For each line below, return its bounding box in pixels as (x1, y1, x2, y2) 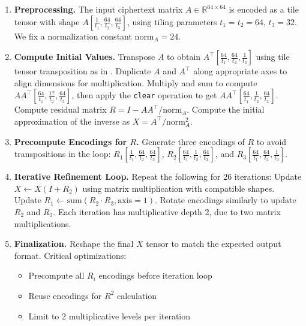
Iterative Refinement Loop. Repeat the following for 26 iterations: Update (14, 170, 302, 183)
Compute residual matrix (14, 103, 107, 116)
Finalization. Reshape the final (14, 237, 134, 250)
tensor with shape (14, 15, 80, 28)
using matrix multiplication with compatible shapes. (82, 182, 275, 194)
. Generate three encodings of (136, 135, 245, 147)
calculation (116, 289, 157, 301)
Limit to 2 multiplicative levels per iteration (28, 309, 191, 322)
